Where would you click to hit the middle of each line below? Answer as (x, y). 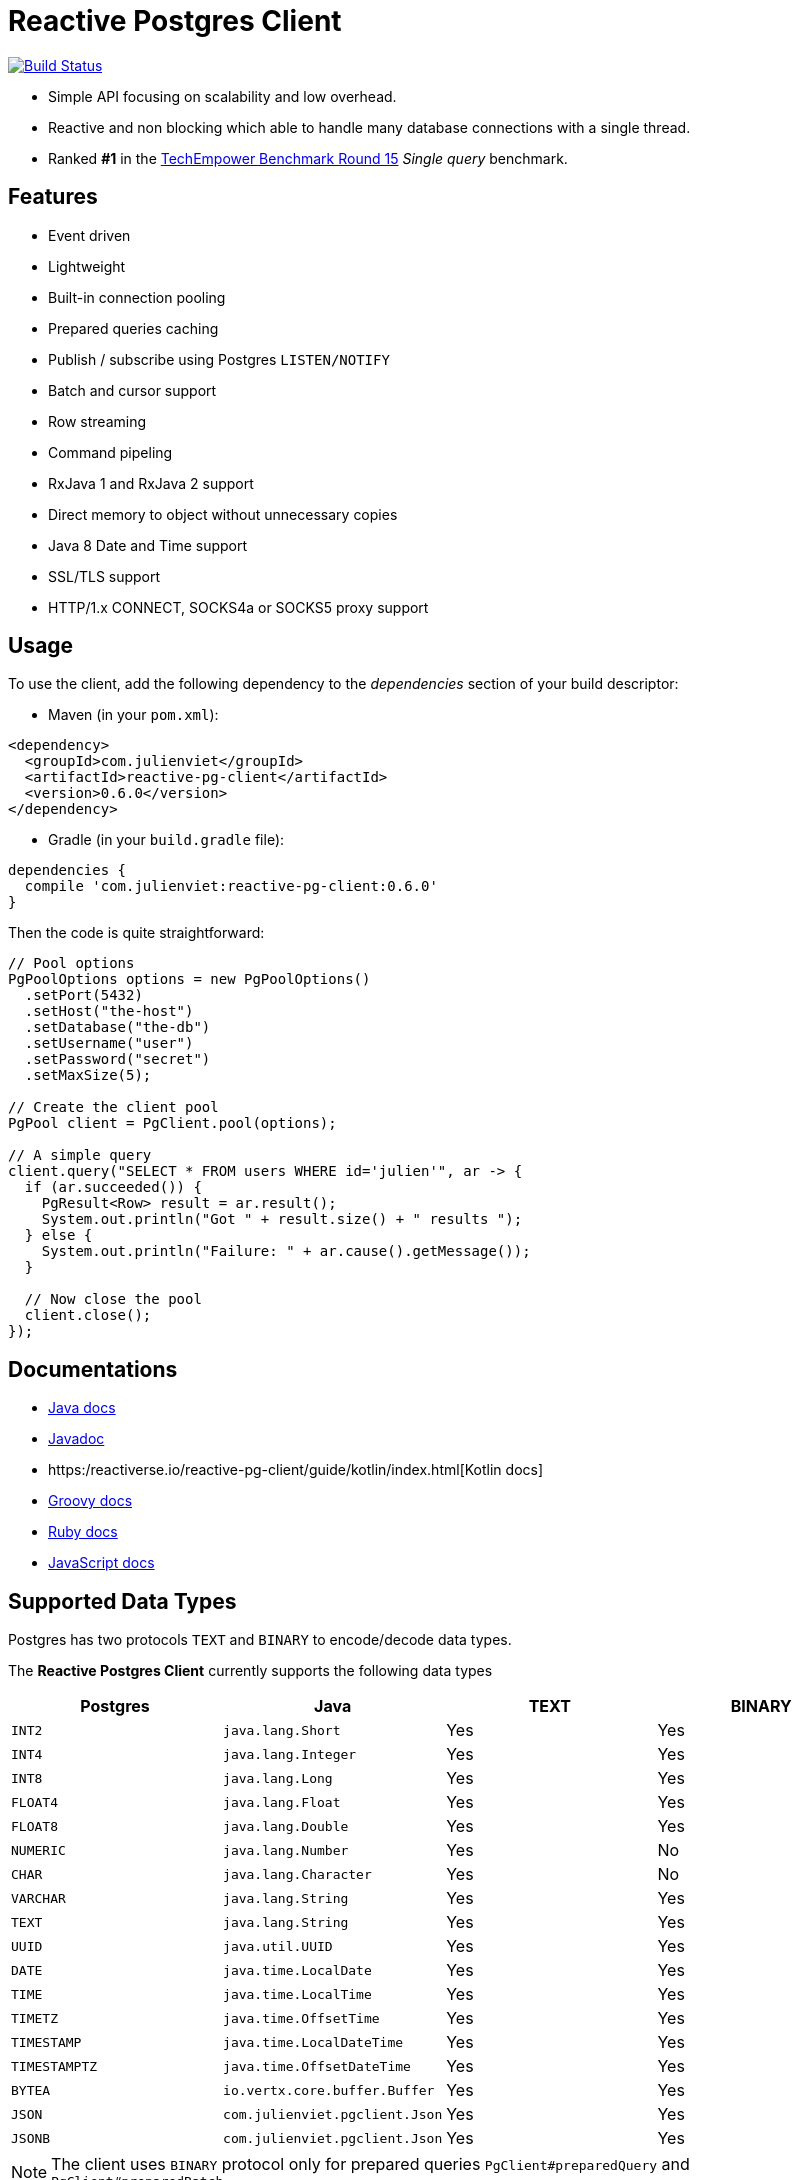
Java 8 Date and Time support (148, 545)
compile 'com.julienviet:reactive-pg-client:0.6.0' (231, 886)
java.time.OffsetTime (301, 2018)
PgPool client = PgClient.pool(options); (172, 1123)
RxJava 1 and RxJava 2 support (151, 483)
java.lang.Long (278, 1778)
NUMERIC (38, 1850)
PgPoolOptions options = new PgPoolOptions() (189, 979)
